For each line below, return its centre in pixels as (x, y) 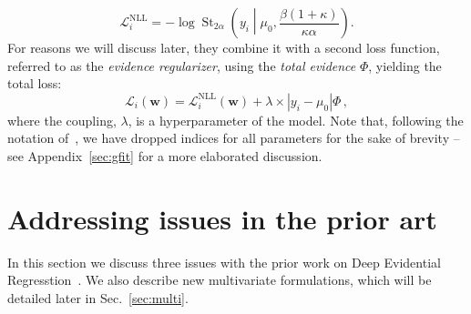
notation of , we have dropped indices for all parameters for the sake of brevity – (234, 138)
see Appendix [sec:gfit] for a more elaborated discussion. (165, 155)
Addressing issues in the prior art (222, 218)
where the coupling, (62, 120)
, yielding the (405, 65)
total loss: (35, 83)
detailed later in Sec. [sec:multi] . (98, 297)
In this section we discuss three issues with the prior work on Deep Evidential (224, 262)
